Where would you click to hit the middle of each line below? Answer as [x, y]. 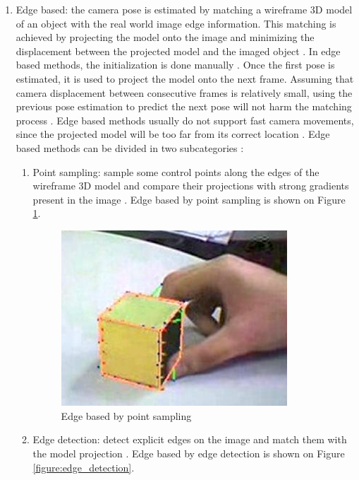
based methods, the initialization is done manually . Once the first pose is [175, 65]
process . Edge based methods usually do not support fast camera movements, [185, 120]
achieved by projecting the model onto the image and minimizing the [165, 37]
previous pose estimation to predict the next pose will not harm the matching [184, 106]
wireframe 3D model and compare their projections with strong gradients [191, 186]
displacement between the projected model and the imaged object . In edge [178, 51]
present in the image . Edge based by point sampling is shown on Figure [189, 199]
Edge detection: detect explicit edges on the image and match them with [190, 439]
